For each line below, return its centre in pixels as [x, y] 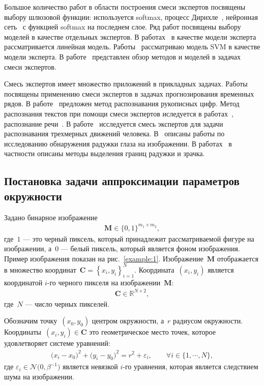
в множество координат [40, 269]
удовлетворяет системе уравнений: [57, 343]
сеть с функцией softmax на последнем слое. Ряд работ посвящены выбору [123, 27]
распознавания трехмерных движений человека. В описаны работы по [114, 134]
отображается [238, 258]
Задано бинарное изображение [51, 217]
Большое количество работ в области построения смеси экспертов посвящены [125, 7]
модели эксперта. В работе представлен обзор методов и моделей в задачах [123, 56]
